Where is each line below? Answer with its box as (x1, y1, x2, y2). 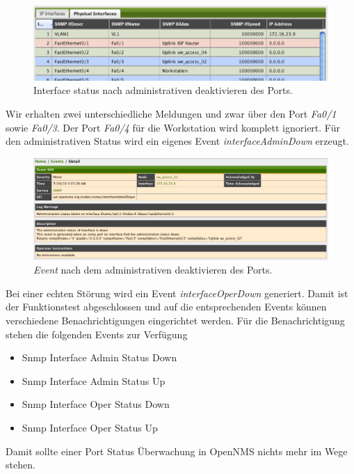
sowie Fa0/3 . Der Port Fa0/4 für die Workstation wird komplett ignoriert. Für (6, 120, 340, 134)
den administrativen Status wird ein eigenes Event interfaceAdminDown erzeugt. (6, 134, 349, 148)
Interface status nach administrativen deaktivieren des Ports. (33, 83, 293, 97)
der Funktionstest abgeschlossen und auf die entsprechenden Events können (6, 299, 327, 314)
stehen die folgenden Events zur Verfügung (6, 326, 188, 341)
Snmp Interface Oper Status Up (22, 420, 158, 434)
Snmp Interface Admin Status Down (22, 350, 177, 365)
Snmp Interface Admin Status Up (22, 373, 166, 388)
